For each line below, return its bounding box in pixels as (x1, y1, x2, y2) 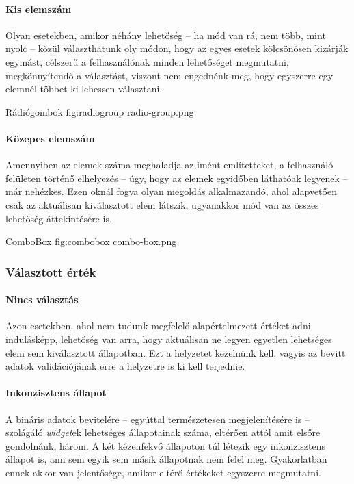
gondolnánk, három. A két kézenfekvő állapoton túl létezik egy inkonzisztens (5, 438, 326, 453)
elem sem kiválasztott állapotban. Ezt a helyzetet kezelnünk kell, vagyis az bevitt (5, 345, 346, 359)
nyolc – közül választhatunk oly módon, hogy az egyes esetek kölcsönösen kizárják (5, 41, 349, 55)
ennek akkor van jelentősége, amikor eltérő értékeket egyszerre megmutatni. (5, 465, 321, 479)
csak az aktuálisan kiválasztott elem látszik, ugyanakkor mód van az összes (5, 197, 319, 212)
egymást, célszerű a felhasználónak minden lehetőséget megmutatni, (5, 54, 289, 68)
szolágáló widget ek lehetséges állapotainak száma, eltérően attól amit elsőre (5, 425, 321, 440)
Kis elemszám (5, 1, 72, 16)
